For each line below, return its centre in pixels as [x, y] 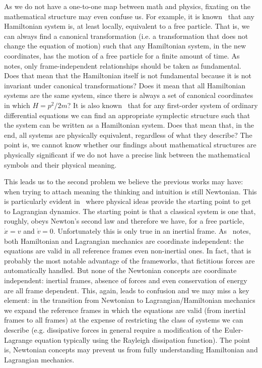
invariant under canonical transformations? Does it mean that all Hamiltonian [125, 85]
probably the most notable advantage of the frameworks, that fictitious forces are [129, 260]
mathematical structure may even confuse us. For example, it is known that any [129, 16]
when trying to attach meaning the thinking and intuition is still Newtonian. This [130, 191]
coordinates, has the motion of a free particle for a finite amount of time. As [122, 55]
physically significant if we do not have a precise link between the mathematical [127, 154]
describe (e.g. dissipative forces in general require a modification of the [113, 330]
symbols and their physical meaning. [60, 164]
